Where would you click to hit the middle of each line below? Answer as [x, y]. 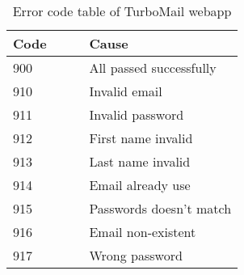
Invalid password [137, 114]
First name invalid [141, 138]
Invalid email [126, 91]
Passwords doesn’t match [160, 208]
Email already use [140, 185]
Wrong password [136, 255]
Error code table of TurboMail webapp [122, 11]
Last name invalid [140, 161]
